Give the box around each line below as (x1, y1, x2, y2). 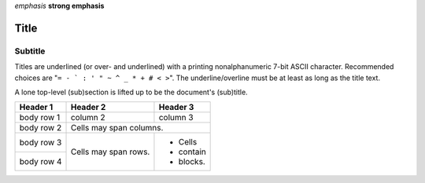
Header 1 (19, 102, 54, 113)
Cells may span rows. (70, 146, 150, 157)
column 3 (158, 112, 194, 123)
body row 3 (19, 137, 62, 148)
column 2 (70, 112, 105, 123)
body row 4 (19, 156, 62, 167)
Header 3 (158, 102, 194, 113)
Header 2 (70, 102, 106, 113)
